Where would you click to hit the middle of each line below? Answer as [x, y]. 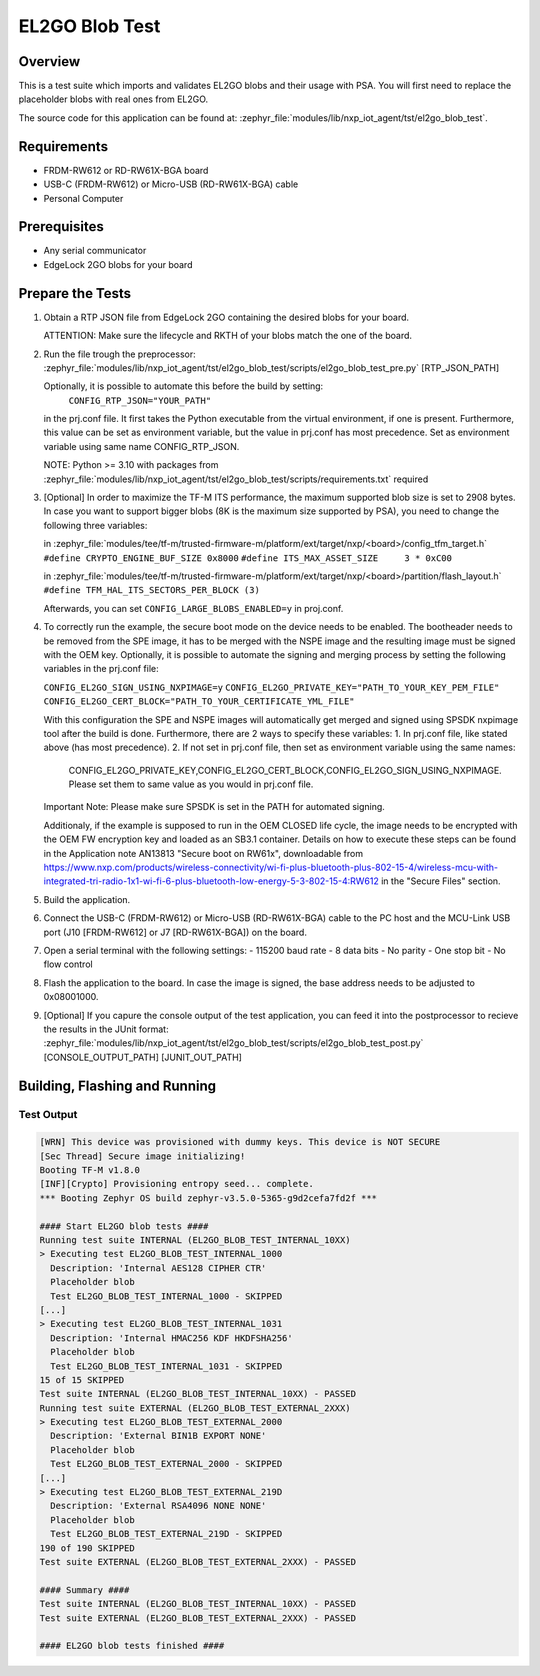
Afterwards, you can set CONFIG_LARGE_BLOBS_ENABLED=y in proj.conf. [193, 608]
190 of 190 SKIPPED [87, 1548]
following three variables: [95, 525]
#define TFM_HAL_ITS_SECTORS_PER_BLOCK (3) [151, 590]
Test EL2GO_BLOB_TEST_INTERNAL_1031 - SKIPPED [166, 1366]
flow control [68, 964]
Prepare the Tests [75, 293]
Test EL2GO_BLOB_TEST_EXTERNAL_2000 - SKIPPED [166, 1464]
